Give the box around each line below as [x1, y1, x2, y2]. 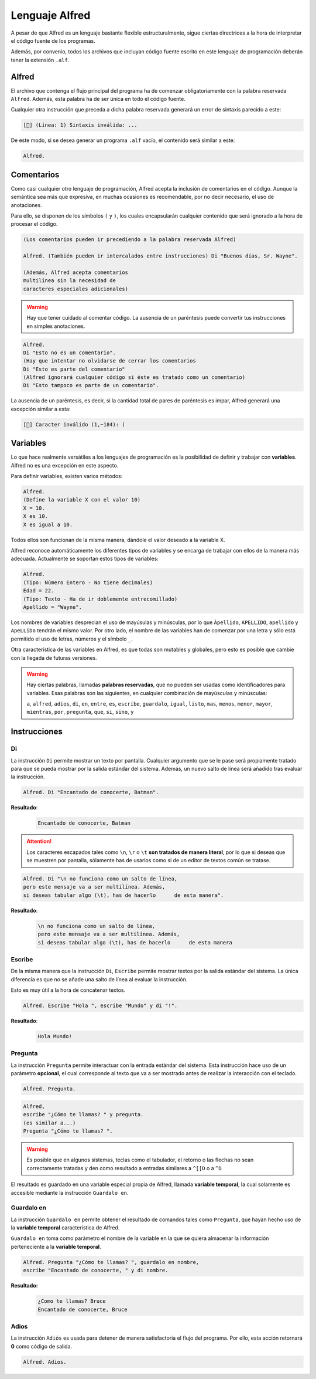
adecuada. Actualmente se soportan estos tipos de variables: [11, 555, 159, 563]
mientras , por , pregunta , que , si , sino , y [26, 709, 134, 716]
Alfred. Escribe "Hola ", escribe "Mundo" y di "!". [23, 1002, 178, 1009]
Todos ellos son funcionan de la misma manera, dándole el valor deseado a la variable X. [11, 536, 225, 543]
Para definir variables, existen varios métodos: [11, 473, 123, 480]
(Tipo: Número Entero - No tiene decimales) [23, 579, 153, 586]
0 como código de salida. [11, 1343, 73, 1350]
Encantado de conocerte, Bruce [37, 1306, 128, 1313]
